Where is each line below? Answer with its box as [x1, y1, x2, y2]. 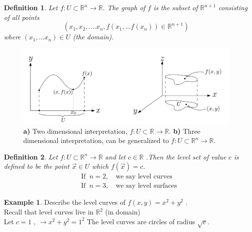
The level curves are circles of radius [87, 216, 195, 226]
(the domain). [73, 32, 114, 42]
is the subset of [153, 2, 198, 12]
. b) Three [169, 125, 201, 136]
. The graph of [102, 2, 146, 12]
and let [105, 151, 126, 161]
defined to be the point [4, 161, 69, 171]
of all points [4, 12, 40, 22]
